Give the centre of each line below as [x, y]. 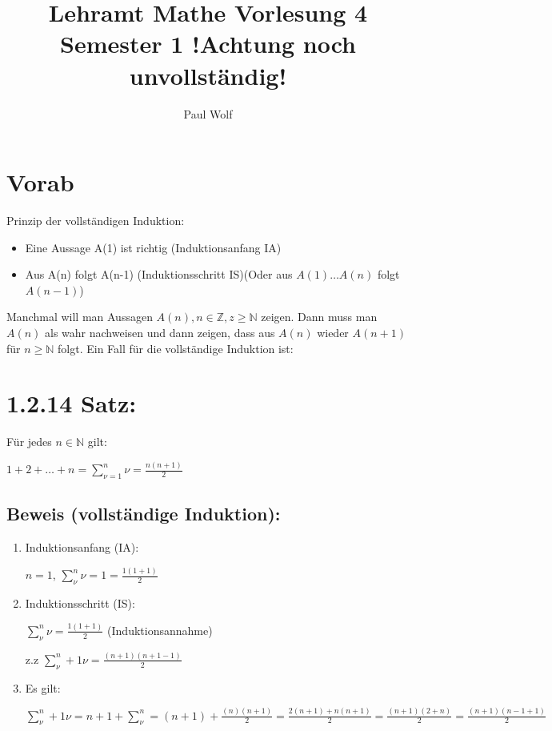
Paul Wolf [208, 113]
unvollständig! [208, 75]
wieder [333, 332]
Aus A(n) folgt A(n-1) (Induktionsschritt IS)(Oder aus [159, 274]
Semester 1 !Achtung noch [208, 44]
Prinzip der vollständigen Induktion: [96, 221]
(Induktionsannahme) [160, 630]
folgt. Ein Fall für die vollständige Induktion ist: [176, 348]
